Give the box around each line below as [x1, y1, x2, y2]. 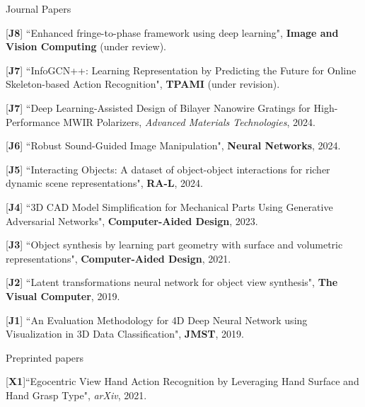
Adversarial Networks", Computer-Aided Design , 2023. [6, 213, 258, 228]
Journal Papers [6, 1, 71, 16]
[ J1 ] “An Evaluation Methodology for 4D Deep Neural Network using [6, 312, 308, 327]
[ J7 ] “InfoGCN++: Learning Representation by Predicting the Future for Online [6, 62, 357, 77]
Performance [6, 114, 60, 129]
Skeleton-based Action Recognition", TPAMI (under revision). [6, 76, 280, 91]
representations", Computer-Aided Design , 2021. [6, 251, 231, 265]
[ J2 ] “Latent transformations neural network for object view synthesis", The [6, 275, 338, 290]
